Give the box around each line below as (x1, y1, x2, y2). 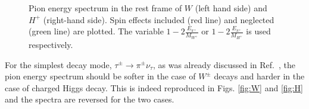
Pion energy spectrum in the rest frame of (29, 2, 182, 14)
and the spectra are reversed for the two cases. (5, 93, 174, 105)
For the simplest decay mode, (5, 58, 112, 70)
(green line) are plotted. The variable (29, 25, 164, 37)
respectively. (29, 38, 73, 50)
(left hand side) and (195, 2, 267, 14)
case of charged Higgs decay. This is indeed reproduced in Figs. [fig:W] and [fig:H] (5, 81, 303, 94)
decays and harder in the (214, 70, 305, 82)
